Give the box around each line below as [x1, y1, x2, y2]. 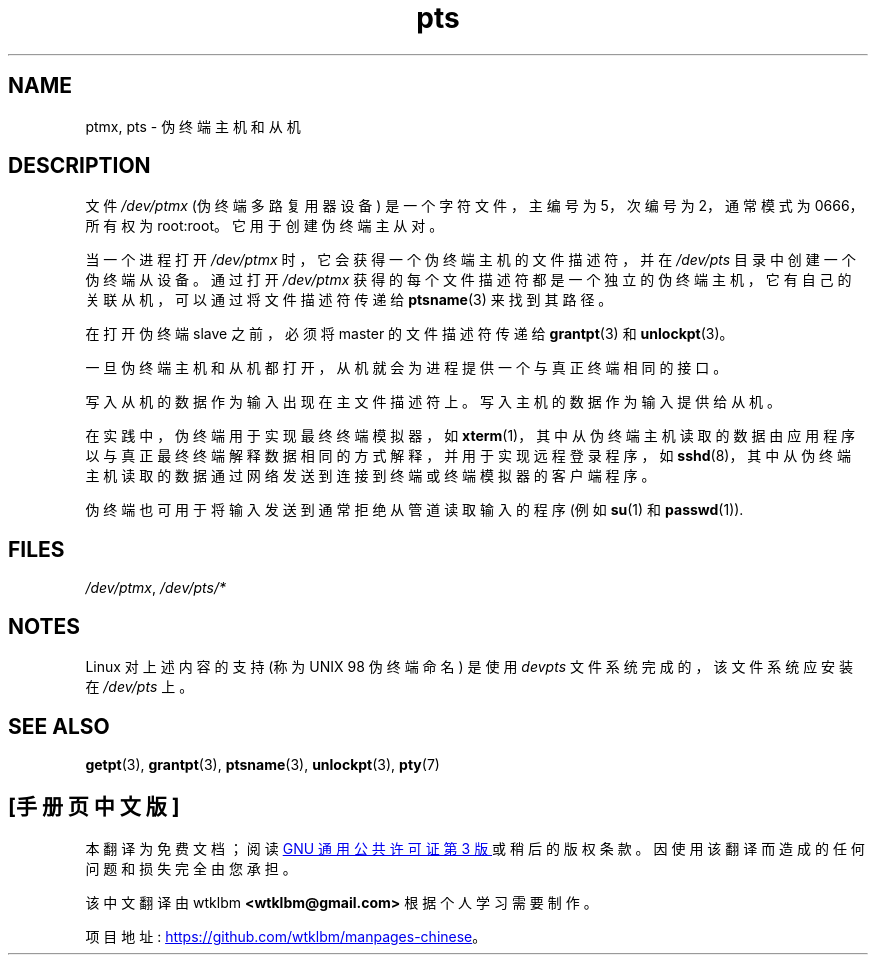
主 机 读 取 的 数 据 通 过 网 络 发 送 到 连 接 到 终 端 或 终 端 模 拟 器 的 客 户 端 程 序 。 [85, 467, 656, 485]
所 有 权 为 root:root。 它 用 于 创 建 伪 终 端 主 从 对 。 [85, 217, 444, 235]
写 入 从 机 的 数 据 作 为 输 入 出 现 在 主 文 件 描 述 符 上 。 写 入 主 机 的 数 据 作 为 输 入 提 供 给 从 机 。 [85, 393, 782, 411]
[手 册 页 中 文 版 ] [8, 794, 180, 820]
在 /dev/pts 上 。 [85, 678, 194, 696]
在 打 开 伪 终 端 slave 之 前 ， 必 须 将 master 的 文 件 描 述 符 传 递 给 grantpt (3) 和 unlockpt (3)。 [85, 325, 734, 343]
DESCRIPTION [8, 153, 151, 179]
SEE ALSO [8, 713, 110, 739]
